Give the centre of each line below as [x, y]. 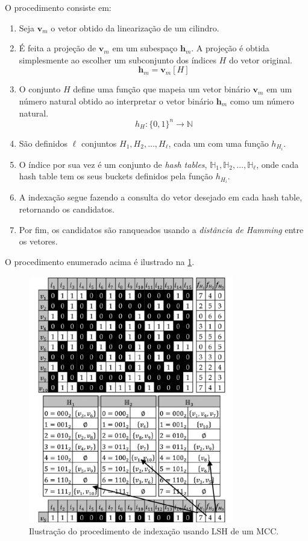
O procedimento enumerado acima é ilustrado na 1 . [100, 261]
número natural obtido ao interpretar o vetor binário [116, 101]
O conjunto [40, 89]
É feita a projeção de [58, 48]
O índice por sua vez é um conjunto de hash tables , [113, 164]
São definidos [43, 143]
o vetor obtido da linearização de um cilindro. [135, 27]
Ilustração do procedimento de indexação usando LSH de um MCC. [154, 530]
